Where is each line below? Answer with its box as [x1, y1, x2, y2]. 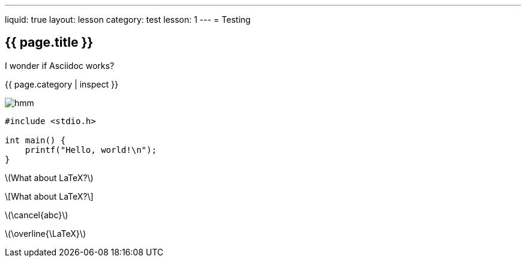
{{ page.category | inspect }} [5, 79, 118, 89]
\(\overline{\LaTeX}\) [5, 228, 86, 239]
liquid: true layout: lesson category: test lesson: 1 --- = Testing [5, 14, 251, 25]
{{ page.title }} [5, 35, 94, 50]
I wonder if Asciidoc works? [5, 60, 115, 71]
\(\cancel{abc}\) [5, 209, 68, 220]
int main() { [5, 135, 66, 145]
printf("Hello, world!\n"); [25, 144, 157, 155]
